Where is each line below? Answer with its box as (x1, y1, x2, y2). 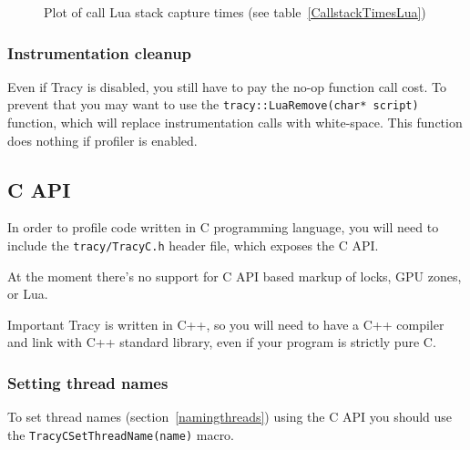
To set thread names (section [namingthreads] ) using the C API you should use (7, 407, 453, 426)
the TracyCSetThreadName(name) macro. (7, 424, 235, 444)
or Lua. (7, 284, 48, 303)
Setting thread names (7, 372, 169, 394)
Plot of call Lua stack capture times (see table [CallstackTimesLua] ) (44, 3, 426, 21)
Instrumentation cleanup (7, 41, 192, 64)
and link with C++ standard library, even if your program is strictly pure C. (7, 332, 436, 352)
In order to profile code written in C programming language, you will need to (7, 218, 439, 237)
